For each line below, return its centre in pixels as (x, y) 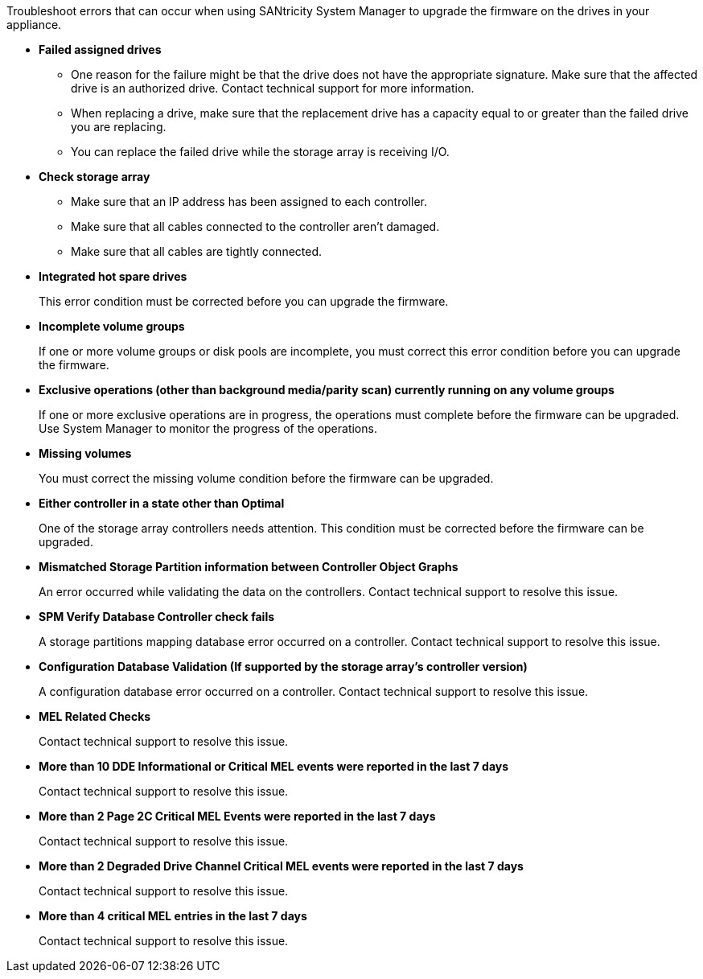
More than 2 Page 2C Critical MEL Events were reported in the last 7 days (237, 816)
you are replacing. (119, 127)
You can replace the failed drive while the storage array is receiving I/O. (260, 152)
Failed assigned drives (100, 49)
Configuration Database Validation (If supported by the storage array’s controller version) (283, 666)
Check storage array (95, 177)
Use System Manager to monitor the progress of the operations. (208, 428)
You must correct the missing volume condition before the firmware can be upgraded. (266, 478)
